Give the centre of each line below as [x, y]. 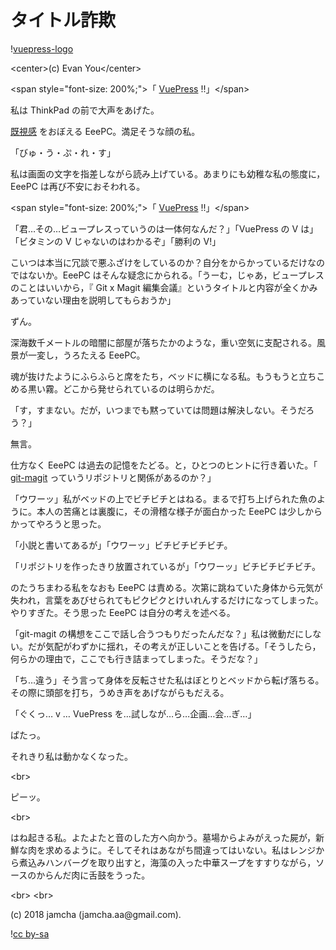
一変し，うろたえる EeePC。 [86, 355]
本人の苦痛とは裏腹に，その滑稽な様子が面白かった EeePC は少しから [179, 511]
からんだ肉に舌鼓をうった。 [93, 875]
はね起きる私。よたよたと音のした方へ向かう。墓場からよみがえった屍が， [163, 837]
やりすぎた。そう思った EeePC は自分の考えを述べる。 [123, 612]
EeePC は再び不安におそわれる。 [78, 186]
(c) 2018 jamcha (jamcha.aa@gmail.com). [96, 914]
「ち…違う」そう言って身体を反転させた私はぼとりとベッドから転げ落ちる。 [167, 680]
